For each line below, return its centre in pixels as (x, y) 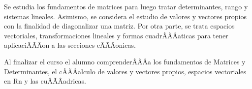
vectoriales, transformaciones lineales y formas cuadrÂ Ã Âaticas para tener (116, 35)
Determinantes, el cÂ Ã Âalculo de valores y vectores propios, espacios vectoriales (125, 71)
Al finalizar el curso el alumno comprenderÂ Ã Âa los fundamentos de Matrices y (125, 61)
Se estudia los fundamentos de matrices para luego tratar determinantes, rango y (126, 6)
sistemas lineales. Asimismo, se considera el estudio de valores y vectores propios (125, 16)
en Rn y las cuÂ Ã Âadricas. (45, 81)
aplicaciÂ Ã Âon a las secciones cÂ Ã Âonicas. (70, 45)
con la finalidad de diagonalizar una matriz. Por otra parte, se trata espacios (119, 26)
